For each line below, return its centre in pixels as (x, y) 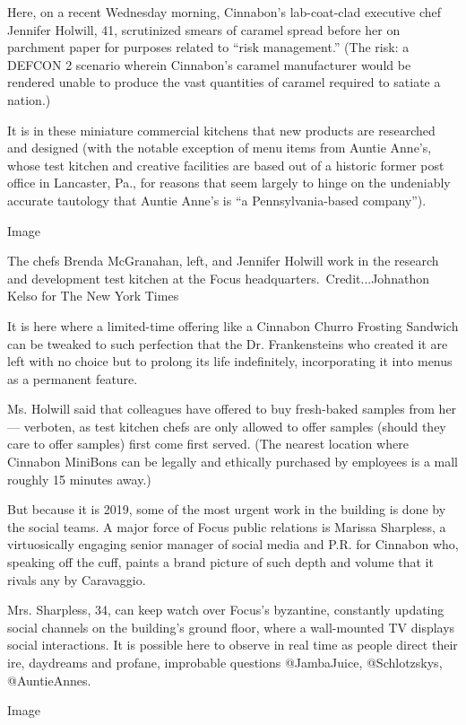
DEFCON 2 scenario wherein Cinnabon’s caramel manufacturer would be (209, 64)
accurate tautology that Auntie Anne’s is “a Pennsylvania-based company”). (217, 200)
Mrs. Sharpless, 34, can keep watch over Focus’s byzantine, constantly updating (226, 610)
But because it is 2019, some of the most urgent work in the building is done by (227, 509)
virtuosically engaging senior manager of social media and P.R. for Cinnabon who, (233, 544)
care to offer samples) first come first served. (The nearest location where (208, 444)
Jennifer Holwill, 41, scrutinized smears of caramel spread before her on (204, 29)
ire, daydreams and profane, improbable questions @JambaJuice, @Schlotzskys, (225, 662)
